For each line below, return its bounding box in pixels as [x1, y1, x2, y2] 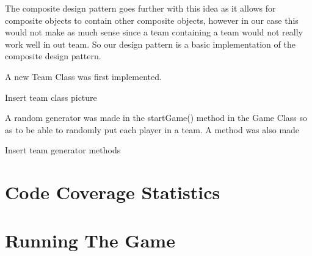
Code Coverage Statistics [5, 180, 220, 205]
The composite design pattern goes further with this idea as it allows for [5, 2, 276, 14]
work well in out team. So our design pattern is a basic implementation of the [5, 37, 296, 50]
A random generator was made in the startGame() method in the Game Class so [5, 111, 307, 124]
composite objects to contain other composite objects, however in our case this [5, 13, 299, 26]
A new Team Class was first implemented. [5, 70, 162, 82]
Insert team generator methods [5, 144, 121, 156]
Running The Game [5, 227, 175, 252]
